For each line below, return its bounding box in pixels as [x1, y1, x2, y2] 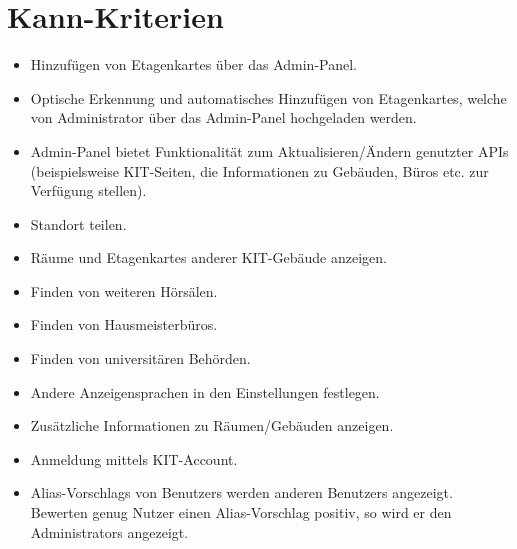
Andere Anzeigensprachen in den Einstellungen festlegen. [30, 381, 380, 402]
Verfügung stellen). [30, 180, 147, 201]
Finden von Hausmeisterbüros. [30, 314, 218, 335]
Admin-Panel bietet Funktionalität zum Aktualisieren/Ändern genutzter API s [30, 140, 509, 161]
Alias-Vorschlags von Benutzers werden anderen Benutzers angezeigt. [30, 482, 453, 503]
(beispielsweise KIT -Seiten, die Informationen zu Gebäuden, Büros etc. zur [30, 160, 489, 181]
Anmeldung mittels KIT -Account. [30, 448, 238, 469]
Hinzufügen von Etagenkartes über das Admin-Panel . [30, 54, 357, 75]
